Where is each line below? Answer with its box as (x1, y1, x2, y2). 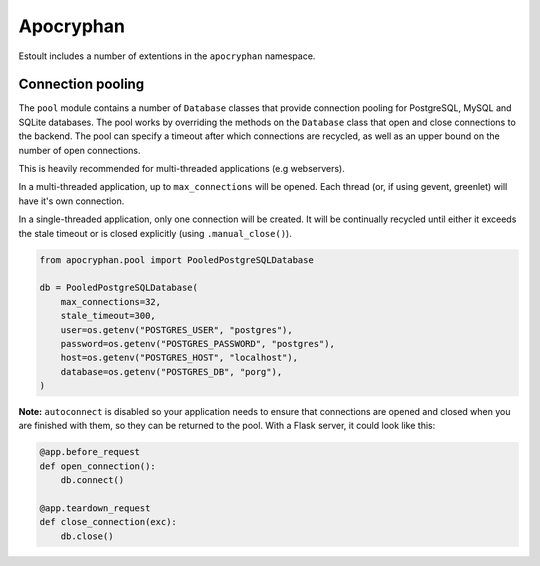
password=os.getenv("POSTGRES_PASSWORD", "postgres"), (60, 338, 335, 349)
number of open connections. (18, 144, 141, 156)
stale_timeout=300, (60, 310, 157, 322)
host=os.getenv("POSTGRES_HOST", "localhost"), (60, 352, 299, 364)
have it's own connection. (18, 195, 125, 207)
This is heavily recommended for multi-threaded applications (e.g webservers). (18, 163, 345, 175)
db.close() (60, 530, 114, 542)
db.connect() (60, 475, 125, 486)
